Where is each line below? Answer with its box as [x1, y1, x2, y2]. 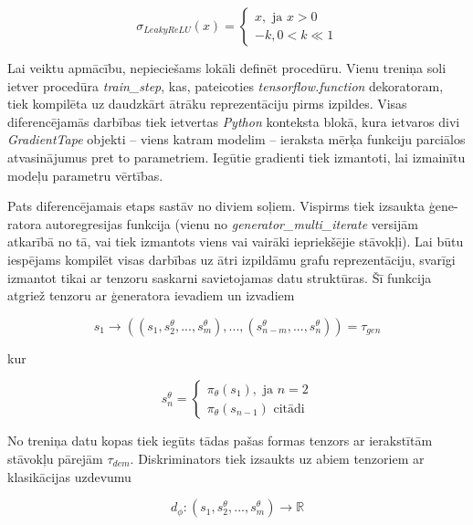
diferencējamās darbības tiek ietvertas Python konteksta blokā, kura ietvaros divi [7, 111, 460, 131]
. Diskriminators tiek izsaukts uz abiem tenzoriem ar [130, 448, 425, 467]
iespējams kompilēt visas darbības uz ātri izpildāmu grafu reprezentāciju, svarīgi [7, 249, 456, 268]
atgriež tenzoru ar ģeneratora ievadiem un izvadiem [7, 286, 295, 305]
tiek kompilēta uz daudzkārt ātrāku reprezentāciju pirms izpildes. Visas [7, 94, 407, 113]
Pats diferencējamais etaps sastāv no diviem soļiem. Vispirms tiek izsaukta [7, 196, 426, 215]
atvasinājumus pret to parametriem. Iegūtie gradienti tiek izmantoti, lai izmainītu [7, 147, 466, 166]
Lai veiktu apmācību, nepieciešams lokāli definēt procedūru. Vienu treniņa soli [7, 58, 447, 77]
